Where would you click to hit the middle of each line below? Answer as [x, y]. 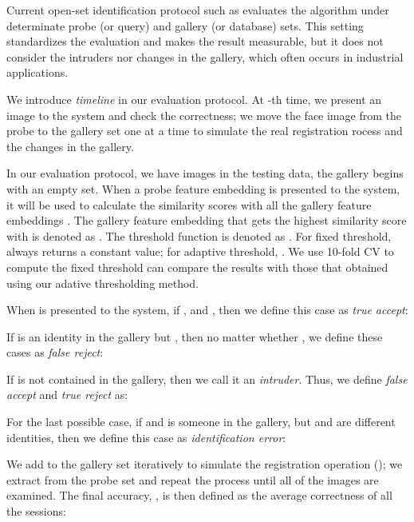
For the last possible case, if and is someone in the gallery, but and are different [201, 422]
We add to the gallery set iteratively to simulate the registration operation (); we [205, 464]
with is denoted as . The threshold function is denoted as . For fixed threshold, [199, 235]
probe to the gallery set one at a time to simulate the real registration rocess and [205, 131]
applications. [37, 72]
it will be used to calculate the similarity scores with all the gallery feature [189, 204]
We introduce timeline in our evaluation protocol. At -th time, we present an [194, 99]
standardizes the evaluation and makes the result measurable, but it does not [195, 41]
